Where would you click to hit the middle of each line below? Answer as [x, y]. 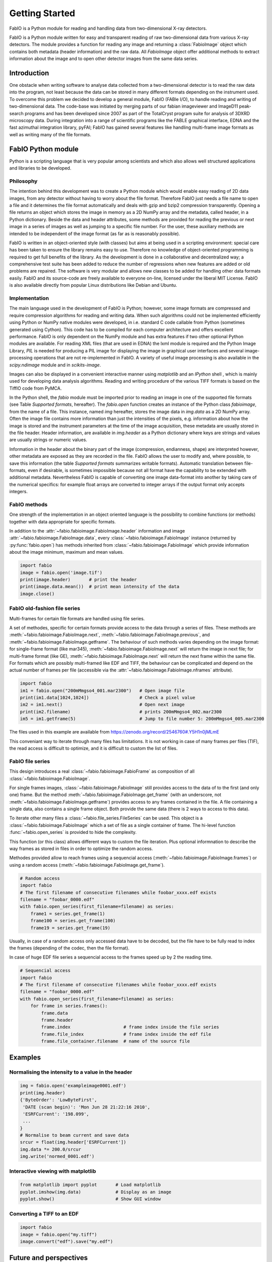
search [16, 113]
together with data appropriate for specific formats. [62, 521]
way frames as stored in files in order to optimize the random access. [81, 849]
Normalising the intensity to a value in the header [71, 1072]
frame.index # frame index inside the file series [130, 1027]
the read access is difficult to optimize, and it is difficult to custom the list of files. [93, 748]
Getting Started [42, 13]
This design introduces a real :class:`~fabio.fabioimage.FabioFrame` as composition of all [102, 771]
